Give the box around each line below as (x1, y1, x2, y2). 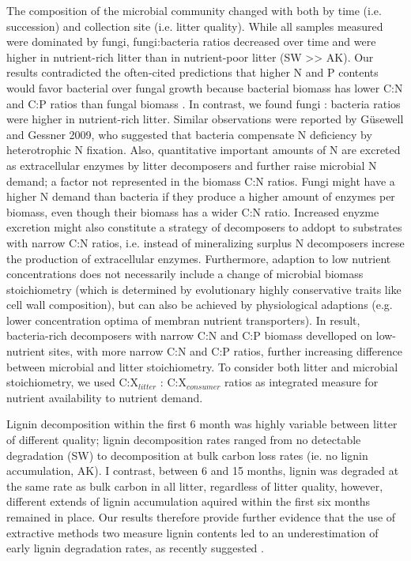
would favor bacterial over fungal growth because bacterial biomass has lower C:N (6, 79, 403, 96)
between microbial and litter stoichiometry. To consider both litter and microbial (6, 358, 398, 375)
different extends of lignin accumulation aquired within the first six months (6, 493, 371, 510)
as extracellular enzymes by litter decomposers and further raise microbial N (6, 156, 377, 173)
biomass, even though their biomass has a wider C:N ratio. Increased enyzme (6, 203, 379, 220)
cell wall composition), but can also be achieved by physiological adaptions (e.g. (6, 296, 393, 313)
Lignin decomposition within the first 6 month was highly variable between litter (6, 416, 398, 432)
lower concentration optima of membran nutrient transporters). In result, (6, 311, 360, 328)
